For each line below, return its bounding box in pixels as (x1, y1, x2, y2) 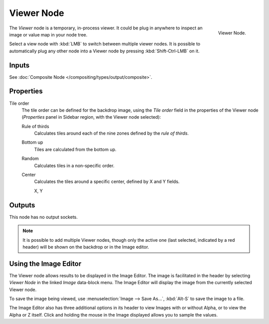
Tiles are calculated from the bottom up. (34, 146, 117, 152)
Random (21, 156, 39, 162)
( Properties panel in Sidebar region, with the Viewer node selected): (21, 114, 161, 120)
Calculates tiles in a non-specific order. (34, 162, 115, 168)
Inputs (9, 61, 30, 69)
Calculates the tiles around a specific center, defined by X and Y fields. (34, 178, 180, 184)
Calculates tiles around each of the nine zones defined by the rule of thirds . (34, 130, 189, 137)
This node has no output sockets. (9, 214, 78, 220)
